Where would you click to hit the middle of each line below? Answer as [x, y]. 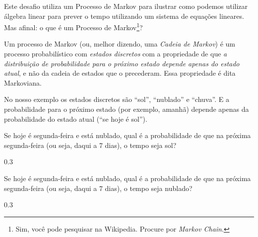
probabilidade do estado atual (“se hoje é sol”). [76, 118]
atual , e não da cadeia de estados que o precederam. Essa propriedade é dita [120, 73]
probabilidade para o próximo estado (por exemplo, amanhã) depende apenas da [127, 109]
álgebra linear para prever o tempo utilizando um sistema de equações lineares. [124, 16]
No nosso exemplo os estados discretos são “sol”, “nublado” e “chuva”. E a [117, 99]
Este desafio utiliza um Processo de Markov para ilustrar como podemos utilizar [126, 6]
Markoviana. [23, 82]
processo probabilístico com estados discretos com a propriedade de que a [116, 54]
